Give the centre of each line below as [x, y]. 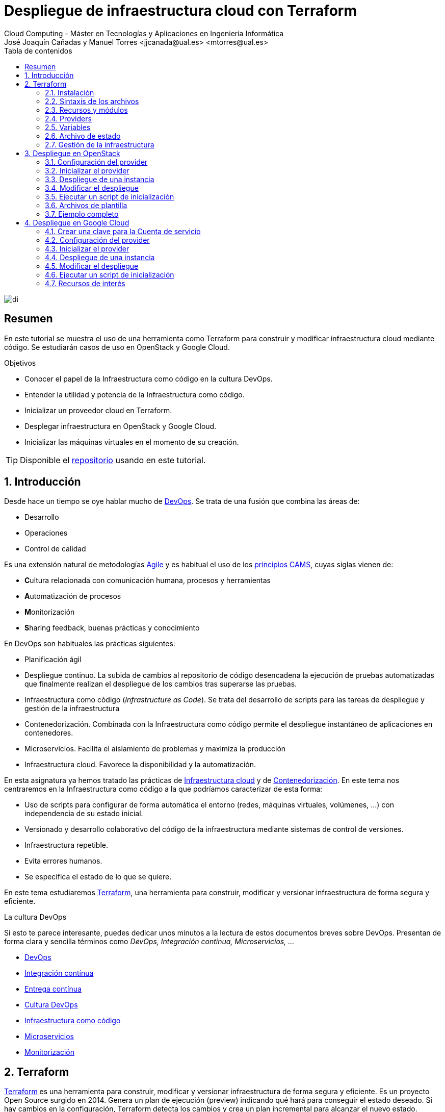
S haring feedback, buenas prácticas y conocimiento [112, 628]
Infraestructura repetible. [67, 845]
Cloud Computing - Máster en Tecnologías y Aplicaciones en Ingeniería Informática [144, 33]
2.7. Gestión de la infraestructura [100, 144]
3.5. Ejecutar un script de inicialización [110, 196]
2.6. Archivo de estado [83, 136]
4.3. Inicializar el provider [87, 248]
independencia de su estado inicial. [84, 814]
